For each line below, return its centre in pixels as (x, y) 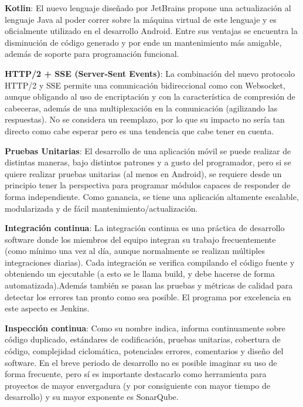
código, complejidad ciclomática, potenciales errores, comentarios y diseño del (144, 351)
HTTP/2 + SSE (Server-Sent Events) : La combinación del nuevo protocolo (150, 73)
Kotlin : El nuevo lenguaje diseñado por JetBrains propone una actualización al (148, 8)
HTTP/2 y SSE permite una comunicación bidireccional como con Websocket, (145, 85)
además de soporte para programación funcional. (92, 54)
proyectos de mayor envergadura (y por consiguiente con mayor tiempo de (138, 385)
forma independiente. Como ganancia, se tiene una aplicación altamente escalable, (152, 196)
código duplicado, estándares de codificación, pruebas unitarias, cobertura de (143, 339)
